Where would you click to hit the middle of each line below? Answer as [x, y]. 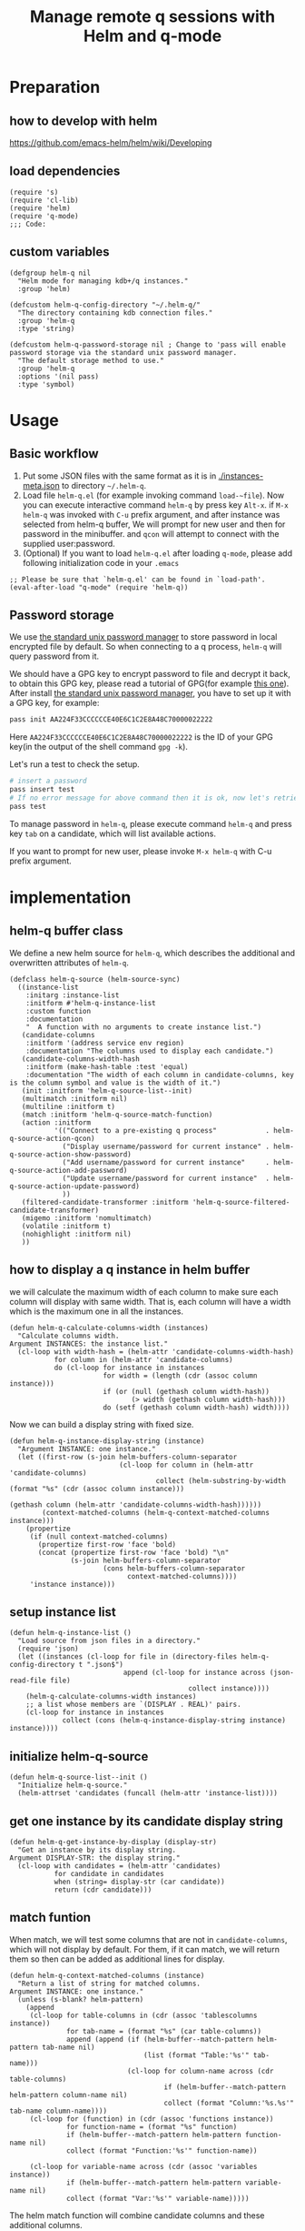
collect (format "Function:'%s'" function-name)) [162, 2150]
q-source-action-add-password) [69, 1170]
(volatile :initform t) [66, 1226]
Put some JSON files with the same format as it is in [119, 476]
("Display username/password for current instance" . [166, 1146]
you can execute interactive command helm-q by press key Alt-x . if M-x [155, 505]
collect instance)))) [229, 1689]
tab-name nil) [69, 2047]
